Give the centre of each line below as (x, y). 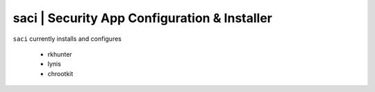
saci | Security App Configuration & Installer (142, 18)
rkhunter (60, 54)
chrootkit (60, 73)
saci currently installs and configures (67, 39)
